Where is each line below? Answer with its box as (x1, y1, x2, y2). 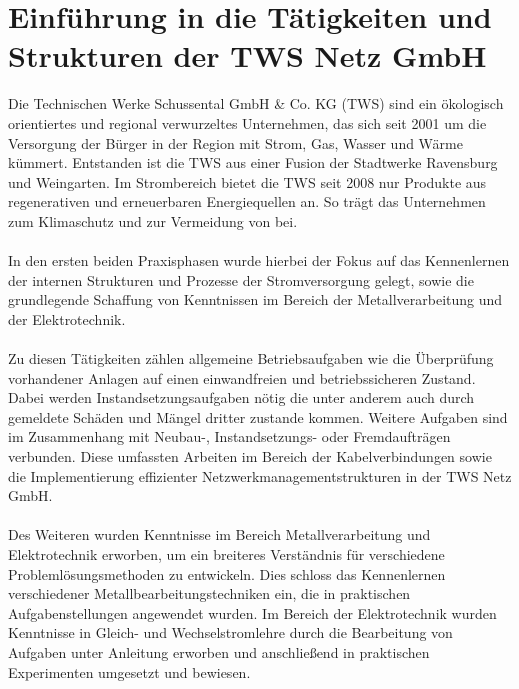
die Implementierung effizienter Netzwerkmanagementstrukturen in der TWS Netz (8, 465, 512, 486)
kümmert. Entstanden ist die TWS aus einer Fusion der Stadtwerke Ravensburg (8, 152, 498, 173)
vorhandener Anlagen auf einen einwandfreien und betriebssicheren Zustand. (8, 367, 476, 388)
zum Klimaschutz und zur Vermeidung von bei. (8, 210, 298, 231)
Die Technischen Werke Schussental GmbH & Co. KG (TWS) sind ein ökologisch (8, 93, 504, 114)
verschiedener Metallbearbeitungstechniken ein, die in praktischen (8, 583, 411, 604)
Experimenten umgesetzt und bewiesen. (8, 661, 251, 682)
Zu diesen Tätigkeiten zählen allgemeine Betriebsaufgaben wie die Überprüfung (8, 348, 494, 369)
